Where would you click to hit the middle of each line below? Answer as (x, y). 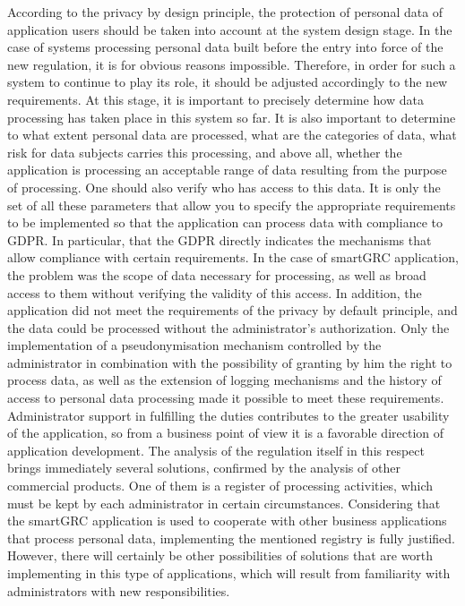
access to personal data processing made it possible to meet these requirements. (226, 398)
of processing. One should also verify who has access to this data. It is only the (224, 187)
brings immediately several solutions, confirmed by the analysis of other (204, 468)
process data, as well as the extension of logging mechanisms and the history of (224, 380)
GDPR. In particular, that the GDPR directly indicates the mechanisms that (220, 239)
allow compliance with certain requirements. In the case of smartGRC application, (233, 257)
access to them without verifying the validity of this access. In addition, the (215, 292)
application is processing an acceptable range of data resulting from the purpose (227, 170)
